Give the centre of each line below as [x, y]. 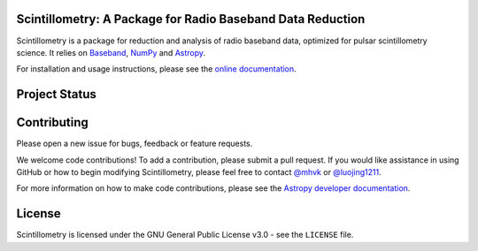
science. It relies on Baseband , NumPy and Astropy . [111, 52]
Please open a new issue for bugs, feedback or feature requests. [135, 144]
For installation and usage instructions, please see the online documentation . [156, 69]
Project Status [57, 94]
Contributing [52, 122]
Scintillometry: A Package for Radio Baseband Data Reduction [191, 19]
